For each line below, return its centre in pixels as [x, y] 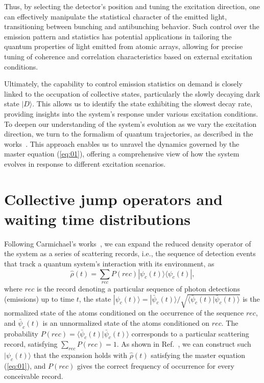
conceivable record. [34, 376]
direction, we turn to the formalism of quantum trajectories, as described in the [129, 134]
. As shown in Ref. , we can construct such [184, 344]
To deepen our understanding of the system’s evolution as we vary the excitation [130, 123]
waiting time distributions [98, 219]
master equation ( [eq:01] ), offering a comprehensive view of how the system [122, 154]
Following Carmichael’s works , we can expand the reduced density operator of [128, 243]
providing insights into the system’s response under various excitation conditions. [131, 113]
